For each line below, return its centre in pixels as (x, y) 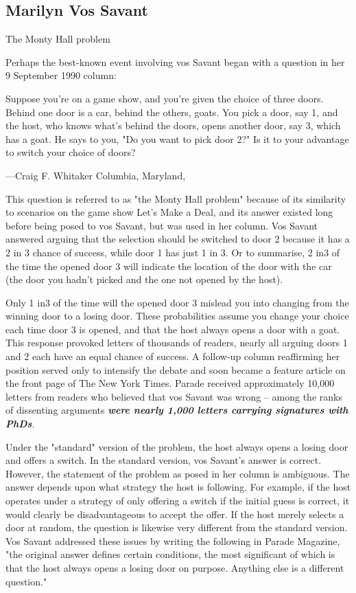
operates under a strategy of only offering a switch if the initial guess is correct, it (178, 501)
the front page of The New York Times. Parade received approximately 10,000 (170, 383)
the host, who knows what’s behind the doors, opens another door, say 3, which (173, 125)
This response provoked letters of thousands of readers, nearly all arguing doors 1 (177, 343)
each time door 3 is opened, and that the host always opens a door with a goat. (173, 329)
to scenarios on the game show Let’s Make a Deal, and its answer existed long (169, 212)
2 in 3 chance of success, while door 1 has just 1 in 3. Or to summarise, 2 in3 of (173, 252)
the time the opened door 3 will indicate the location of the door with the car (169, 266)
